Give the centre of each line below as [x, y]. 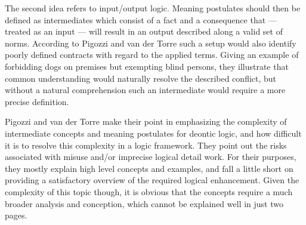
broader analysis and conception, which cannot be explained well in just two [144, 203]
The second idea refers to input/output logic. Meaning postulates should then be [153, 8]
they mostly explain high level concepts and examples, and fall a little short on [149, 168]
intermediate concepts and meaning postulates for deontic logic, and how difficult [153, 133]
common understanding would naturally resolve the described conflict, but [141, 78]
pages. [16, 215]
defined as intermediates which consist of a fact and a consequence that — [141, 19]
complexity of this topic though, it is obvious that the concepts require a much [149, 191]
